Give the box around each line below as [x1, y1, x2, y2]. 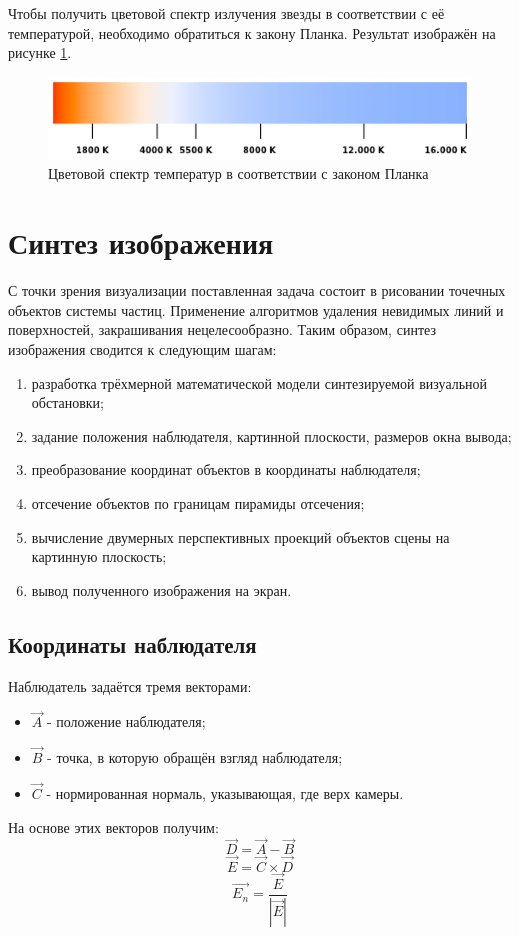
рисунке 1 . [8, 42, 72, 63]
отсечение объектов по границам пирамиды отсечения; [31, 492, 365, 513]
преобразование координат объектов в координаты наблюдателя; [31, 459, 421, 480]
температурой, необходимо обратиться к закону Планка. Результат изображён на [8, 22, 496, 43]
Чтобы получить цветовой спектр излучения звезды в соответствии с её [8, 3, 445, 23]
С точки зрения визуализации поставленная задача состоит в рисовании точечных [8, 280, 506, 301]
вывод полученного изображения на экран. [31, 579, 292, 600]
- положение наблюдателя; [46, 711, 206, 732]
